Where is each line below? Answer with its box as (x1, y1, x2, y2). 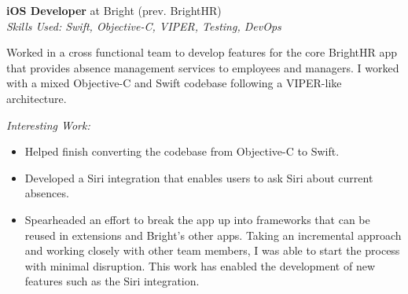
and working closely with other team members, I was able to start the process (24, 242, 400, 259)
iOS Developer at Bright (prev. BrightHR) (6, 2, 222, 18)
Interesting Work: (6, 116, 90, 133)
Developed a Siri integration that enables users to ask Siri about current (24, 169, 373, 186)
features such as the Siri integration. (24, 273, 200, 289)
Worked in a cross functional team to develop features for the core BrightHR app (6, 44, 398, 61)
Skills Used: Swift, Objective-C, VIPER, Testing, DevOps (6, 17, 281, 34)
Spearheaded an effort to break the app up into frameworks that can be (24, 211, 370, 227)
